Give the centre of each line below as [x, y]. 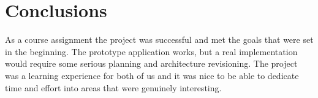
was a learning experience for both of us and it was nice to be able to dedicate [152, 75]
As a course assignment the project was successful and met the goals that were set [159, 40]
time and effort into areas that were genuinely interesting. [113, 87]
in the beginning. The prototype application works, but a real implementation [151, 51]
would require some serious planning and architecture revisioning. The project [151, 63]
